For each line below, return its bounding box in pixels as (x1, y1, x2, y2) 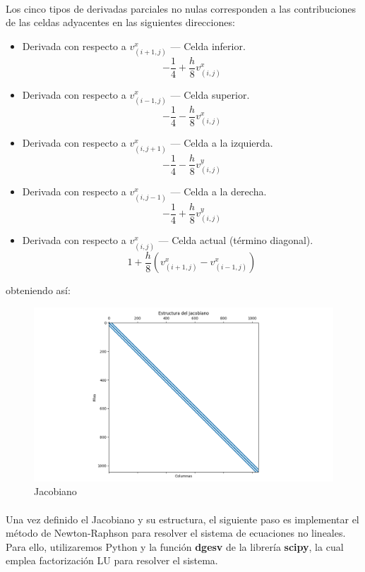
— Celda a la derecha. (170, 184, 267, 199)
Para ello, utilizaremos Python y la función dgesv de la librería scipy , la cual (6, 539, 344, 554)
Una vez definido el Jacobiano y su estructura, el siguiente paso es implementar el (6, 511, 359, 526)
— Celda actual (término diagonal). (158, 233, 313, 248)
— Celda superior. (170, 87, 250, 102)
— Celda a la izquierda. (170, 135, 273, 150)
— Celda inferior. (170, 38, 246, 53)
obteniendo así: (6, 283, 71, 298)
